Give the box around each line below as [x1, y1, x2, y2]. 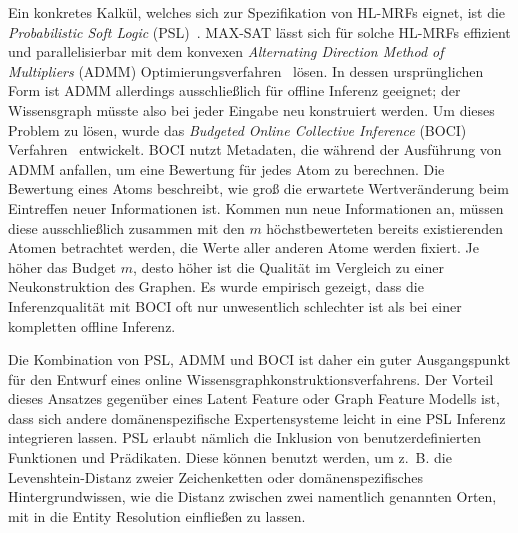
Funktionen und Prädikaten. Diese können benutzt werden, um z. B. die [8, 447, 452, 468]
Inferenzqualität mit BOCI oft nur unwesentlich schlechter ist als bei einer [8, 295, 462, 316]
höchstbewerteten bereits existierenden [266, 217, 504, 238]
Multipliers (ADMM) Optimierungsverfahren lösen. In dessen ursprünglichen [8, 60, 484, 81]
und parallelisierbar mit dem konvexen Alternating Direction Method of [8, 41, 444, 62]
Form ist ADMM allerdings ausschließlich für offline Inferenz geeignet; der [8, 80, 461, 101]
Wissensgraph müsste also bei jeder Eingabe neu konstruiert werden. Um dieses [8, 99, 495, 120]
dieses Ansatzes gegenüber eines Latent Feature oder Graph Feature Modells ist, [8, 388, 500, 409]
